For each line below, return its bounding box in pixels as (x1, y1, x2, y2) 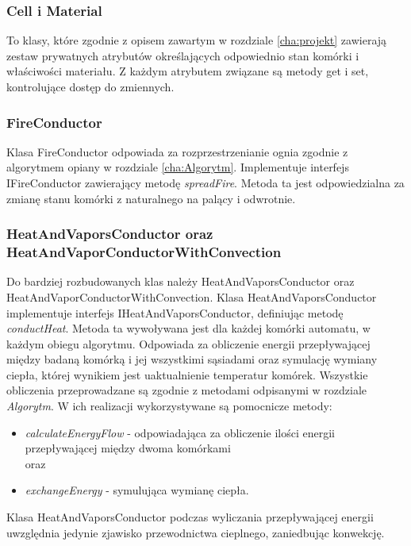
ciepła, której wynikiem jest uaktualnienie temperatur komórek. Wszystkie (6, 366, 368, 383)
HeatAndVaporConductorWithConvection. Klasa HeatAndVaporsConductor (6, 288, 377, 305)
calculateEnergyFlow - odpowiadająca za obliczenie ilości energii (25, 424, 335, 440)
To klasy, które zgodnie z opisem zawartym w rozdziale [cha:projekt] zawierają (6, 32, 387, 48)
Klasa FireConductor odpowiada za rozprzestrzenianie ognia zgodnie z (6, 143, 348, 160)
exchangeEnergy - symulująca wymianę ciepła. (25, 482, 249, 498)
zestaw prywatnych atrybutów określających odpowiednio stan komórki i (6, 47, 359, 63)
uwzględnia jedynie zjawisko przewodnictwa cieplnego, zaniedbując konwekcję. (6, 524, 385, 540)
